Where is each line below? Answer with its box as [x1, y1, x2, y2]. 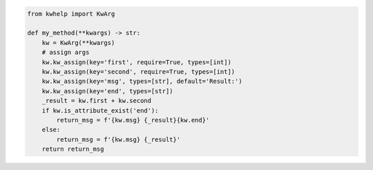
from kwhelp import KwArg [27, 10, 115, 17]
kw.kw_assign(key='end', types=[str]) [41, 87, 173, 95]
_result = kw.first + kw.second [41, 97, 152, 105]
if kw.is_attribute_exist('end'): [41, 106, 159, 114]
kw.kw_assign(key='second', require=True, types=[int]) [41, 68, 236, 75]
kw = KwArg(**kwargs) [41, 39, 115, 46]
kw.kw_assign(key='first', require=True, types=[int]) [41, 58, 231, 66]
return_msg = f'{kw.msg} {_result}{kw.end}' [56, 116, 210, 124]
